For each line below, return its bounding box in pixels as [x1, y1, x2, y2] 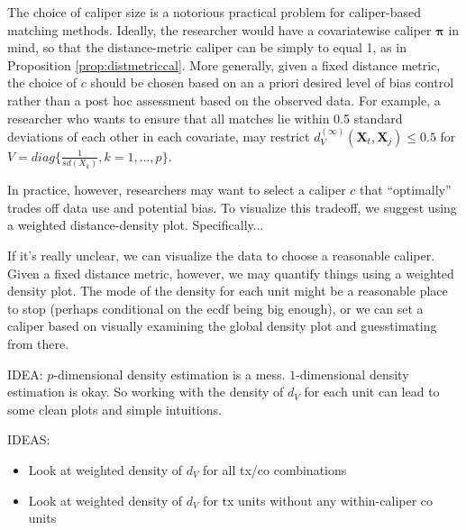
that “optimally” [360, 180, 452, 199]
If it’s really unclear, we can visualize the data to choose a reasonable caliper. [7, 246, 435, 265]
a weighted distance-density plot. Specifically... [7, 215, 264, 234]
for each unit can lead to [304, 382, 440, 401]
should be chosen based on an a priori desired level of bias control [90, 73, 454, 92]
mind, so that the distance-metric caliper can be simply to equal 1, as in [7, 38, 407, 57]
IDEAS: [7, 430, 50, 449]
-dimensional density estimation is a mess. [53, 364, 286, 383]
